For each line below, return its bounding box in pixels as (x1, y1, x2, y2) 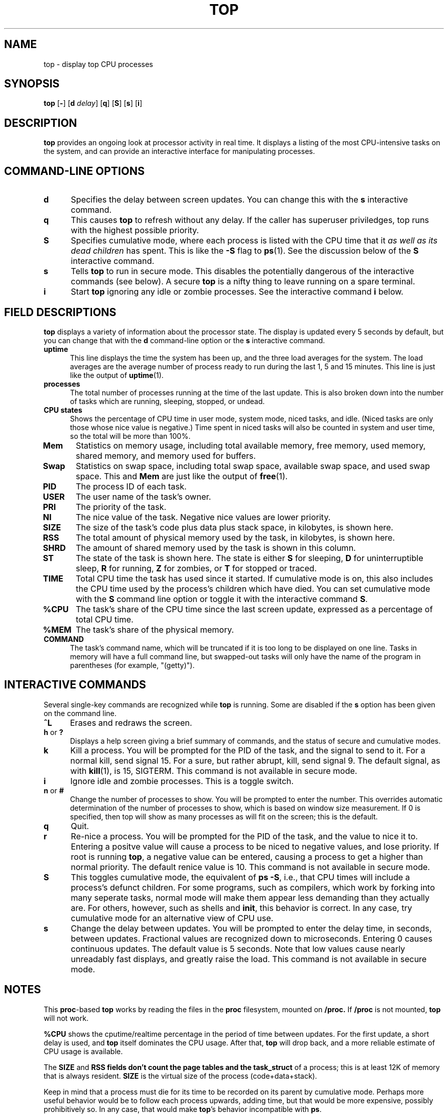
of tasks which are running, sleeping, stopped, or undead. (70, 396, 265, 406)
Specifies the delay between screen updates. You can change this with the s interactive (71, 194, 408, 205)
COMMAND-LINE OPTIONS (4, 164, 145, 177)
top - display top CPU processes (43, 59, 153, 69)
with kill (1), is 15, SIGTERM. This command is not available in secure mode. (70, 765, 357, 776)
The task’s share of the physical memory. (76, 624, 234, 635)
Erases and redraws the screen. (70, 717, 192, 728)
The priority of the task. (76, 501, 167, 512)
